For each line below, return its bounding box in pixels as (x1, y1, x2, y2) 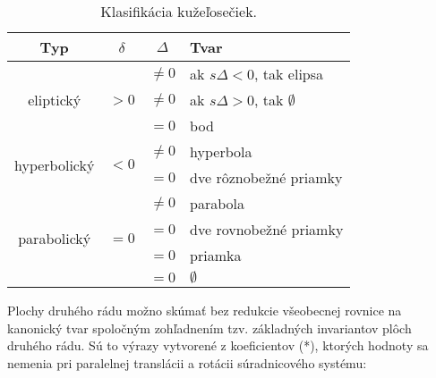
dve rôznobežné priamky (190, 167, 343, 188)
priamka (190, 245, 242, 265)
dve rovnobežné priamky (190, 219, 344, 239)
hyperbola (190, 141, 252, 162)
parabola (190, 193, 245, 214)
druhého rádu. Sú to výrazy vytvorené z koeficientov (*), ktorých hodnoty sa (7, 336, 429, 355)
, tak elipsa (254, 63, 324, 84)
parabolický (18, 228, 91, 248)
